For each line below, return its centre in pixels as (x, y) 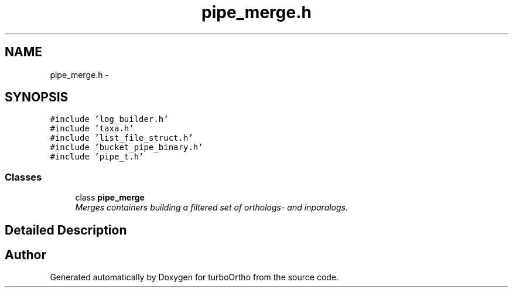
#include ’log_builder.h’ (109, 119)
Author (25, 255)
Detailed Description (66, 230)
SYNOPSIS (37, 97)
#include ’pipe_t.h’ (97, 157)
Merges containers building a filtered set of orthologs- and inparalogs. (212, 208)
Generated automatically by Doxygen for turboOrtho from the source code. (194, 277)
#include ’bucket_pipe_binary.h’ (126, 147)
